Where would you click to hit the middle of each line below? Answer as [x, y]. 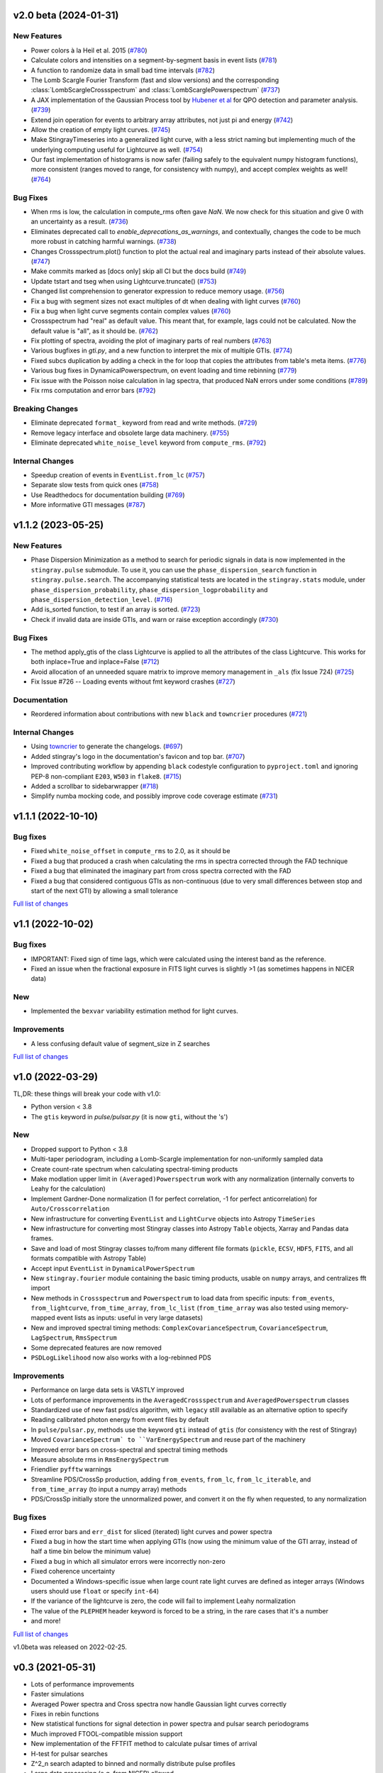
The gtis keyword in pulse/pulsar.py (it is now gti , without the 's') [129, 1116]
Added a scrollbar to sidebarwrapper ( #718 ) [95, 786]
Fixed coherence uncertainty [73, 1572]
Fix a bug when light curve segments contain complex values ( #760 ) [131, 311]
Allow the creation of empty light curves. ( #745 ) [101, 129]
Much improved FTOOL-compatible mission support [107, 1733]
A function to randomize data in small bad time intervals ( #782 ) [123, 70]
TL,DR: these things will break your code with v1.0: [87, 1094]
